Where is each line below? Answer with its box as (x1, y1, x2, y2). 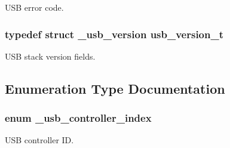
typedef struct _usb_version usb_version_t (5, 26, 223, 41)
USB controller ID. (5, 134, 74, 146)
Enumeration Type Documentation (5, 79, 225, 97)
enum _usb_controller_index (5, 110, 152, 125)
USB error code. (5, 1, 64, 13)
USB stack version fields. (5, 50, 96, 62)
